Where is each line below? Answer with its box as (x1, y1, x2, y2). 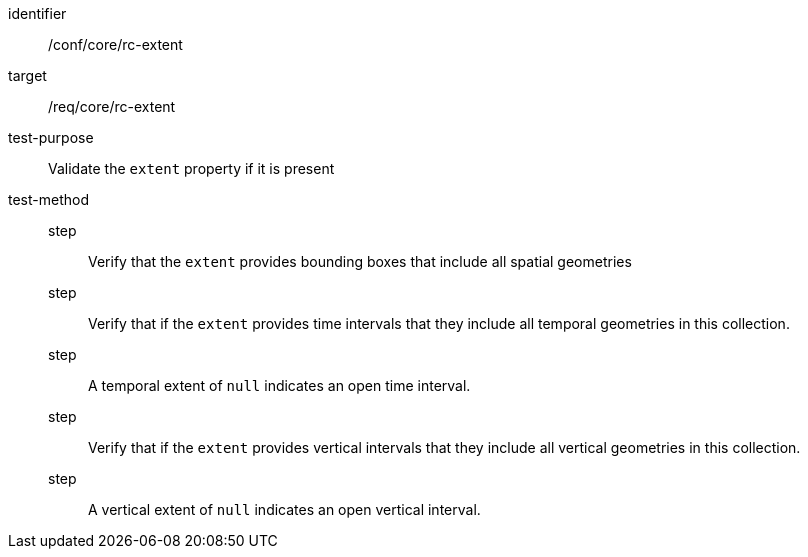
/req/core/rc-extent (48, 98, 176, 115)
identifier (8, 5, 67, 22)
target (8, 67, 47, 84)
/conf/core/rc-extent (48, 36, 183, 53)
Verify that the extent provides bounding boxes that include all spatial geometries (88, 253, 632, 270)
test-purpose (8, 129, 94, 146)
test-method (8, 191, 89, 208)
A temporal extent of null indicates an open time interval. (88, 377, 471, 394)
